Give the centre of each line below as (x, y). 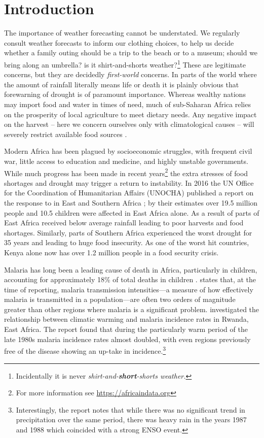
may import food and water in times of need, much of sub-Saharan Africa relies (127, 104)
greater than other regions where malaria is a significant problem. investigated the (132, 309)
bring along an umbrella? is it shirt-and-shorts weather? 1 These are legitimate (125, 63)
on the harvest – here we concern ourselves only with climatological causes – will (129, 124)
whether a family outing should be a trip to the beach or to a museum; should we (131, 53)
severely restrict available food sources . (66, 134)
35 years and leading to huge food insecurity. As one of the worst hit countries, (127, 242)
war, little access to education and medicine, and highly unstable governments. (126, 161)
